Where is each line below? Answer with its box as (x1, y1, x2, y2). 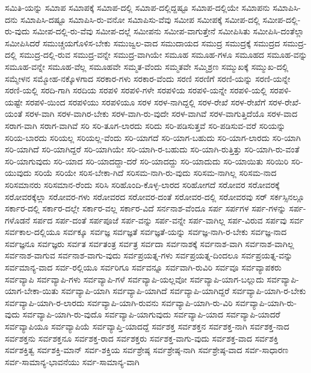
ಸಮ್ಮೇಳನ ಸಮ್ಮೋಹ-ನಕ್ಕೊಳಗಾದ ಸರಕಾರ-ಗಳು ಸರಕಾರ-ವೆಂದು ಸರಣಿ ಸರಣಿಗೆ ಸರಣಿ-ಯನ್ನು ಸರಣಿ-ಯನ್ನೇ (5, 72, 291, 84)
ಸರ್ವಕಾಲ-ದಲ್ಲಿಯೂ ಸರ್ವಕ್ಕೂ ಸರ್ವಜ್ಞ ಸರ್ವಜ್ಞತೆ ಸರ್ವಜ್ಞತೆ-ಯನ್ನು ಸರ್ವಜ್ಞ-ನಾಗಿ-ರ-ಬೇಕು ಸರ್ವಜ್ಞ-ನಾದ (5, 225, 287, 238)
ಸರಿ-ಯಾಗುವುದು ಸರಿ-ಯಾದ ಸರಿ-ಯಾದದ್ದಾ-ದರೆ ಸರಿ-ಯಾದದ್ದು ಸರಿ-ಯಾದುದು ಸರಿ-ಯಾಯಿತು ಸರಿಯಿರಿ (5, 154, 289, 167)
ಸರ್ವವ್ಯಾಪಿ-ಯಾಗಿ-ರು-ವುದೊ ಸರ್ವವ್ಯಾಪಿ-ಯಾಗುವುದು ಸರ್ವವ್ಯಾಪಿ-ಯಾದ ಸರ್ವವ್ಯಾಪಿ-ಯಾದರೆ (22, 308, 280, 321)
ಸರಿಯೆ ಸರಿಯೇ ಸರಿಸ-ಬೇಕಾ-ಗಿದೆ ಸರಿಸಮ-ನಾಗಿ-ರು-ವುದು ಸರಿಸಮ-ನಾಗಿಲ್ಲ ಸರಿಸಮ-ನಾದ (34, 166, 277, 179)
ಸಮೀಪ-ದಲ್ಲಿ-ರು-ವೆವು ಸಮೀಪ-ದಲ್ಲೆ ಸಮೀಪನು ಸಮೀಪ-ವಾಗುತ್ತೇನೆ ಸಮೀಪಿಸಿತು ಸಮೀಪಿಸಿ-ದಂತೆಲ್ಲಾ (32, 25, 304, 37)
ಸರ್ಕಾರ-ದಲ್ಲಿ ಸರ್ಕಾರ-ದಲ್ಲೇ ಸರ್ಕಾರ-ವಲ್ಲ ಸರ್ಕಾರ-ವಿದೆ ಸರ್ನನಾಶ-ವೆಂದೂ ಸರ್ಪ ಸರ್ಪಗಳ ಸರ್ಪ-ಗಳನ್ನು (5, 202, 286, 215)
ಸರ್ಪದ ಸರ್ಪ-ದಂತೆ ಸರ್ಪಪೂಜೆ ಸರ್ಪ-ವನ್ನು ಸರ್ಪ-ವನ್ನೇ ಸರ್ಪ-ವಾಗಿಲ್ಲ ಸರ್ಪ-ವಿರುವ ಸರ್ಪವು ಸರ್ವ (32, 213, 304, 226)
